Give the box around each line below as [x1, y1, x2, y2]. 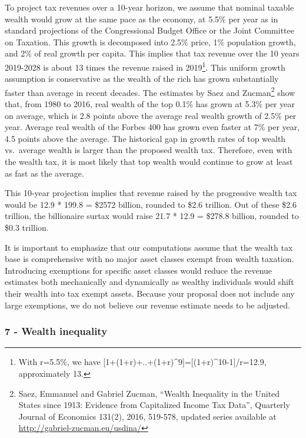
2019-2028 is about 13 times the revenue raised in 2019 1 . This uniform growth [5, 59, 285, 73]
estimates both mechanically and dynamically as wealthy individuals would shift [5, 276, 294, 288]
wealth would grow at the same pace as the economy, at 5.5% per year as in [5, 12, 278, 25]
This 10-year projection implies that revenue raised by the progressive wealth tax [5, 187, 297, 199]
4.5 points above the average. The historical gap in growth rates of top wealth [5, 132, 286, 144]
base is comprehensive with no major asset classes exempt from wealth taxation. [5, 253, 294, 265]
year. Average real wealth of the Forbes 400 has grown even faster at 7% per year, [5, 121, 300, 133]
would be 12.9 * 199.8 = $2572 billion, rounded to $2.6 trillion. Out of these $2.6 [5, 198, 297, 210]
